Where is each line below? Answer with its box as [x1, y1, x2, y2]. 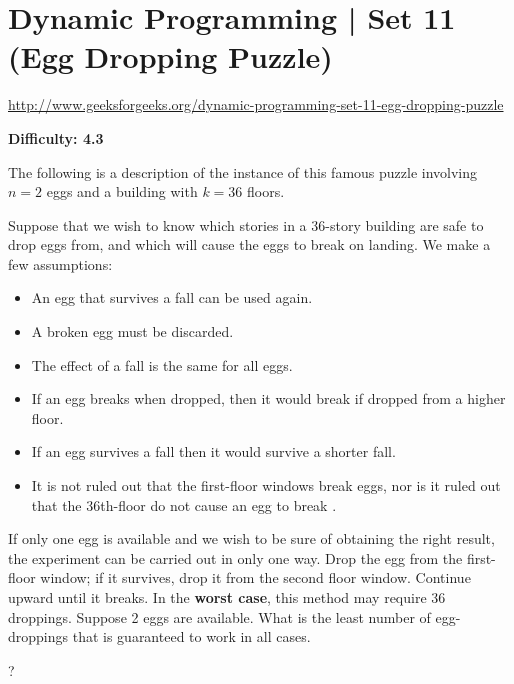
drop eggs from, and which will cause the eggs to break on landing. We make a [8, 234, 491, 255]
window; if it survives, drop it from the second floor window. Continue [40, 567, 471, 588]
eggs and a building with [46, 181, 198, 202]
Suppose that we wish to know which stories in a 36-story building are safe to [8, 214, 484, 235]
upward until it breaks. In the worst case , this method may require [8, 587, 427, 607]
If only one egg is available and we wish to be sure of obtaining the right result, [8, 528, 495, 549]
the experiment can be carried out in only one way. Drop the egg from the [8, 547, 463, 568]
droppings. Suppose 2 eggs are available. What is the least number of [8, 606, 431, 627]
